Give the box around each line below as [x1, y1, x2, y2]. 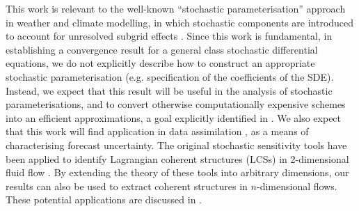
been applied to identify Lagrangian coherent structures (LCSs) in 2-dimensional [6, 151, 349, 166]
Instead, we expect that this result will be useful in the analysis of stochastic [6, 83, 333, 97]
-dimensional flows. [256, 178, 337, 193]
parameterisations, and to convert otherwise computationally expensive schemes [6, 97, 346, 111]
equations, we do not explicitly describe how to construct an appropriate [6, 56, 315, 70]
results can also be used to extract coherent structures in [6, 178, 248, 193]
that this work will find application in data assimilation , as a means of [6, 124, 309, 139]
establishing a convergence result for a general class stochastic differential [6, 42, 318, 56]
